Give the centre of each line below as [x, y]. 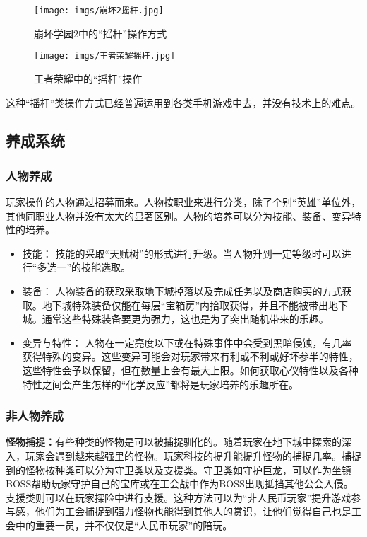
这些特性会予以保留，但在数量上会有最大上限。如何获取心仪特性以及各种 [190, 370]
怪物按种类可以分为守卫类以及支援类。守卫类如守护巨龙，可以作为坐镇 [188, 469]
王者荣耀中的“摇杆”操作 [88, 78]
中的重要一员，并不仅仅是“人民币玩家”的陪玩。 [124, 525]
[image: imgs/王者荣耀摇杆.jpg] [105, 56]
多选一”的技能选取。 [84, 267]
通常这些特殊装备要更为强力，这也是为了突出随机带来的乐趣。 [185, 319]
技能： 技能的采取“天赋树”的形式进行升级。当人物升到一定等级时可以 [182, 253]
